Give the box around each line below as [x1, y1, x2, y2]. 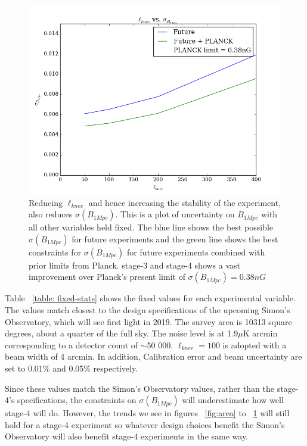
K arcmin [243, 327, 278, 339]
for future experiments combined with [126, 245, 265, 258]
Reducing [29, 196, 63, 208]
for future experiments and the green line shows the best [72, 232, 278, 245]
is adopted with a [222, 338, 287, 351]
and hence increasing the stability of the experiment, [88, 196, 281, 208]
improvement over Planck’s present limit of [29, 270, 185, 283]
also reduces [29, 208, 73, 220]
